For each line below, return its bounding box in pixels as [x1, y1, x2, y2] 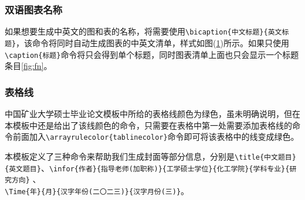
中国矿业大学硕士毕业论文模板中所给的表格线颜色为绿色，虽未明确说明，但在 [5, 108, 300, 119]
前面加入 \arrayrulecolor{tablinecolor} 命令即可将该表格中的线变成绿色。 [12, 130, 299, 143]
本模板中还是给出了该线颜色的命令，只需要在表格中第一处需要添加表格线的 [5, 119, 292, 131]
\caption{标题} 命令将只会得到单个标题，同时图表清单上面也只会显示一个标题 [5, 48, 299, 60]
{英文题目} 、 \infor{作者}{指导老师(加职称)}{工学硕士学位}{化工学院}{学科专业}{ [5, 161, 290, 174]
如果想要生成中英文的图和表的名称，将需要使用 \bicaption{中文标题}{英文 [5, 25, 282, 37]
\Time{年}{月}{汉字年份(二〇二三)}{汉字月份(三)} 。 [5, 184, 189, 196]
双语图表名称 [5, 2, 63, 16]
